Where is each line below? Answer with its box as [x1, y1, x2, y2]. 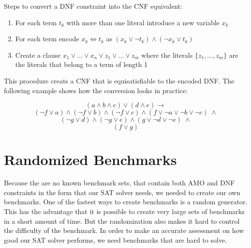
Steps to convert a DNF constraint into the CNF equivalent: [4, 1, 183, 11]
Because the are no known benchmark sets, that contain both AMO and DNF [4, 178, 235, 188]
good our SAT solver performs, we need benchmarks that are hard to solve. [4, 234, 227, 245]
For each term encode [15, 33, 79, 44]
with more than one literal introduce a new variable [66, 17, 220, 27]
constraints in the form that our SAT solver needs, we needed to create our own [4, 187, 240, 197]
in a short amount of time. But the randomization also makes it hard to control [4, 215, 240, 226]
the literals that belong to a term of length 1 [15, 59, 148, 69]
